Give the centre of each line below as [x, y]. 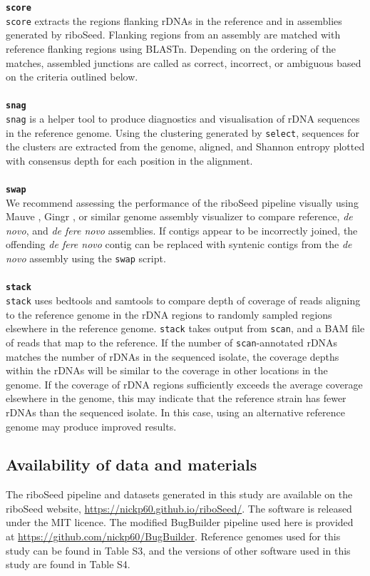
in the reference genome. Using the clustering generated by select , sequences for [183, 132]
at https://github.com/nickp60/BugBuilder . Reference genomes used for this [173, 536]
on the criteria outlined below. [72, 77]
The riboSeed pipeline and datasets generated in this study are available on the [179, 494]
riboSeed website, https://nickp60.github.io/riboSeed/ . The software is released [179, 508]
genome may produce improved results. [91, 426]
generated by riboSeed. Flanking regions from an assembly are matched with [173, 35]
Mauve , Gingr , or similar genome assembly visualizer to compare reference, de [179, 216]
